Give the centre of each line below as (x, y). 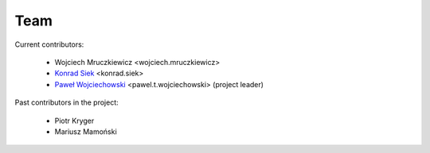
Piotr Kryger (74, 120)
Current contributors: (49, 44)
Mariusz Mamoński (86, 132)
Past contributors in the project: (66, 102)
